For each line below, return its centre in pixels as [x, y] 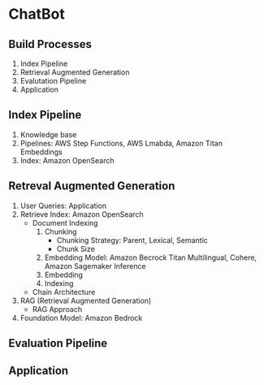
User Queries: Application [63, 205]
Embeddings [41, 152]
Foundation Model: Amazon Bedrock [81, 318]
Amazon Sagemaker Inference [95, 266]
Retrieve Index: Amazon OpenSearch [82, 214]
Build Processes [50, 44]
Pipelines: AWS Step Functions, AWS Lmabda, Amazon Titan [121, 143]
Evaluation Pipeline [58, 343]
